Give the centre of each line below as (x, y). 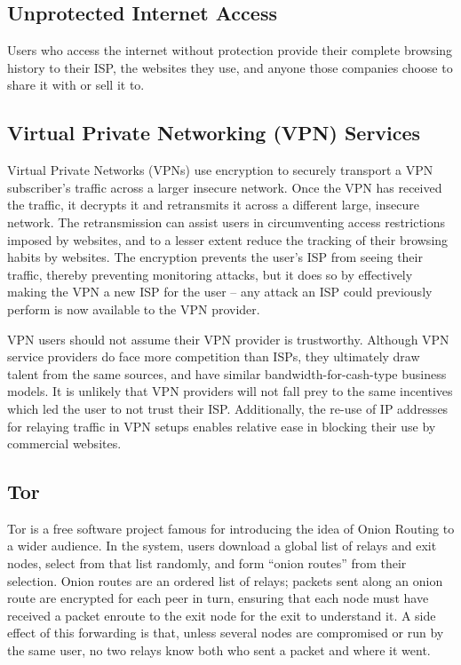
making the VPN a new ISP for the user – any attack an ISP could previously (220, 292)
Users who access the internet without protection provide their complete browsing (230, 50)
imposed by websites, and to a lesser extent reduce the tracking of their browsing (228, 239)
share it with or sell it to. (76, 85)
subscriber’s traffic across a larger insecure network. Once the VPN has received (225, 187)
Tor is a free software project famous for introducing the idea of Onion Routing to (231, 528)
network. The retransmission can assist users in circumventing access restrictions (227, 222)
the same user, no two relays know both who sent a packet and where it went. (219, 650)
